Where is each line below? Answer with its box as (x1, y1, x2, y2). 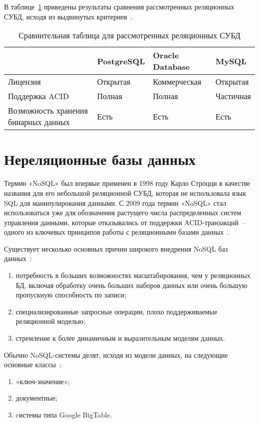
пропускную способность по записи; (15, 289, 127, 300)
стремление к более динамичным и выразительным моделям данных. (15, 333, 225, 343)
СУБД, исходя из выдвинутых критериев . (4, 11, 132, 21)
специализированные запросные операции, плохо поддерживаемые (15, 306, 218, 316)
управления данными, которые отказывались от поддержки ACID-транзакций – (4, 217, 246, 227)
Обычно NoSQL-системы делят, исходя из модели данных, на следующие (4, 349, 228, 360)
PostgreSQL (97, 55, 145, 67)
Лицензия (8, 76, 41, 88)
